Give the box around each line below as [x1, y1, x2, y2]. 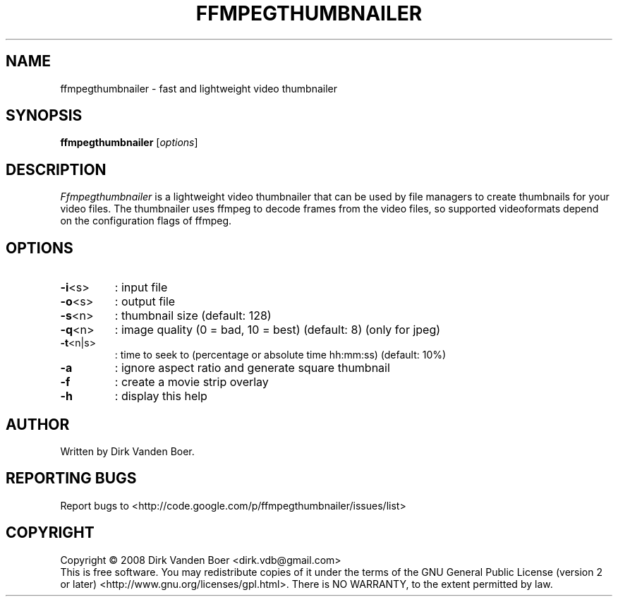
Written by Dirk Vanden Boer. [60, 445, 195, 457]
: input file [114, 280, 168, 295]
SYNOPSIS [6, 107, 83, 125]
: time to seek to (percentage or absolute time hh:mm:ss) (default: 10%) [114, 349, 447, 361]
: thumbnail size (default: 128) [114, 308, 272, 323]
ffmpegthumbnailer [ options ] [60, 136, 198, 149]
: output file [114, 294, 176, 309]
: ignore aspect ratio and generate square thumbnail [114, 361, 390, 375]
